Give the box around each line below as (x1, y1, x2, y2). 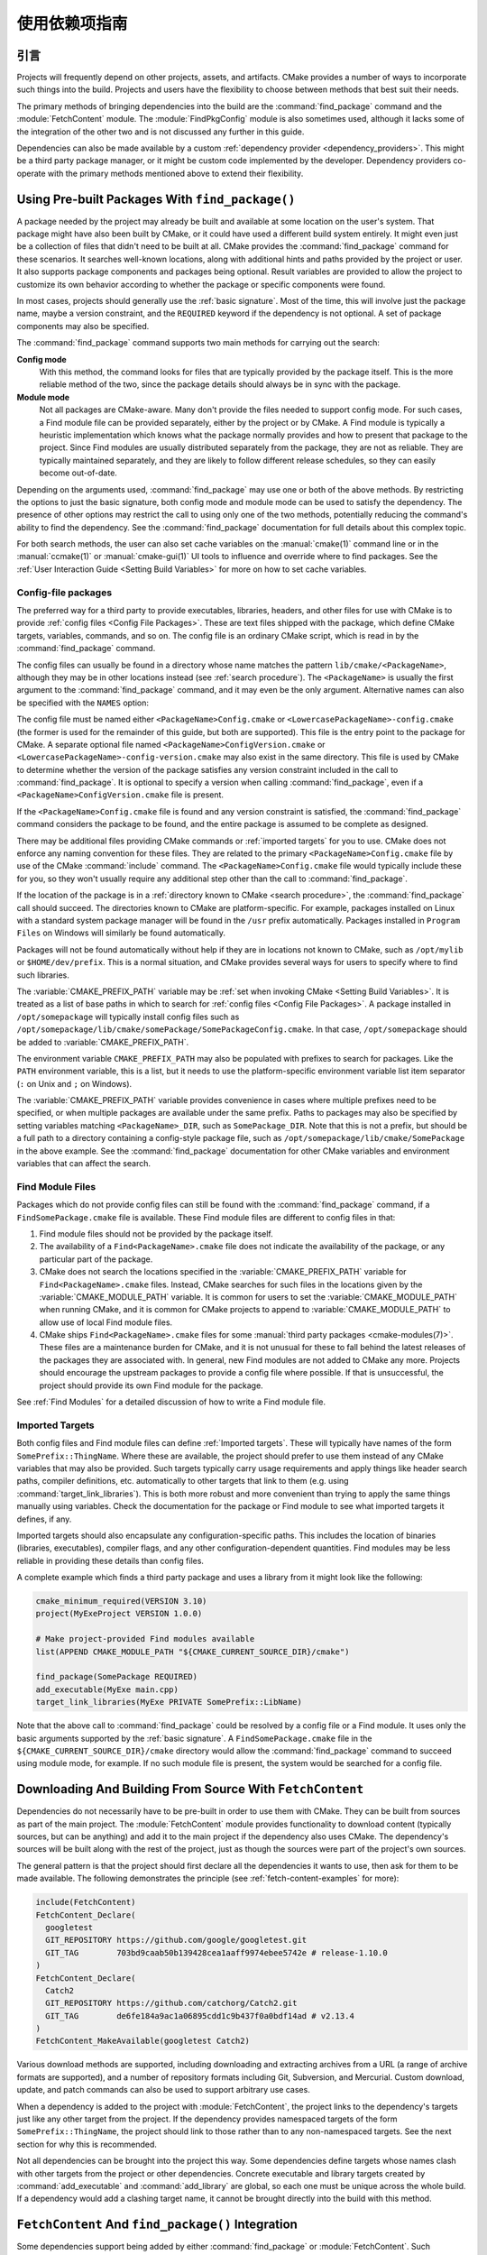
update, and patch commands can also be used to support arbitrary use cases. (16, 2085, 310, 2095)
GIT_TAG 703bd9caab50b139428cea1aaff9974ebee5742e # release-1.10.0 (45, 1947, 388, 1957)
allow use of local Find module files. (39, 1317, 173, 1328)
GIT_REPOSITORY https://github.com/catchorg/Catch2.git (45, 1998, 298, 2009)
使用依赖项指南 (16, 14, 128, 33)
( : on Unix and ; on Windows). (16, 1078, 133, 1089)
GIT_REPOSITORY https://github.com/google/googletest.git (45, 1935, 308, 1946)
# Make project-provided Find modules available (35, 1634, 255, 1644)
